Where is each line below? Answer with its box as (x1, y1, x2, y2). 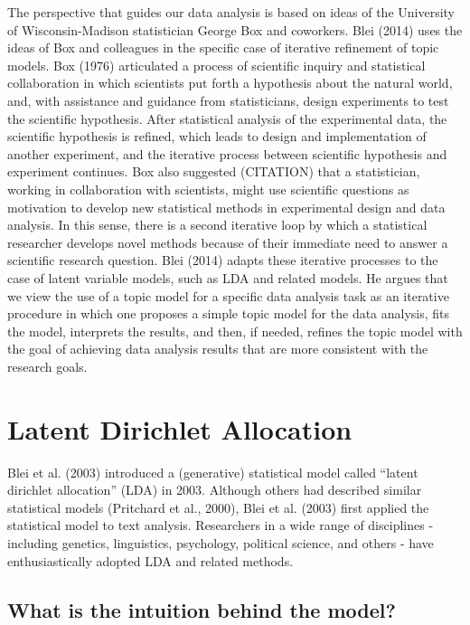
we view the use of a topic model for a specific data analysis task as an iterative (7, 286, 449, 305)
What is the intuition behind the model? (7, 595, 396, 623)
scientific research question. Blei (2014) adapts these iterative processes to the (7, 251, 438, 270)
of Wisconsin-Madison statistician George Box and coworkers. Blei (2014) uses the (7, 20, 463, 39)
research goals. (7, 356, 88, 375)
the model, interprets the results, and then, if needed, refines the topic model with (7, 321, 463, 340)
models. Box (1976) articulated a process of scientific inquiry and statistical (7, 55, 426, 74)
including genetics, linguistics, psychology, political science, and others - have (7, 533, 434, 552)
